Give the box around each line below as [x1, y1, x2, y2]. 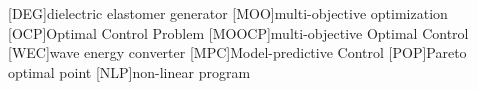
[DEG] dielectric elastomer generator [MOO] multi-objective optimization [8, 3, 448, 23]
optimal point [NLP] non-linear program [8, 61, 251, 82]
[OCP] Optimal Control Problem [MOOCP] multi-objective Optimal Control [8, 22, 469, 43]
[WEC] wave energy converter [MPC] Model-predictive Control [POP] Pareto [8, 42, 467, 63]
